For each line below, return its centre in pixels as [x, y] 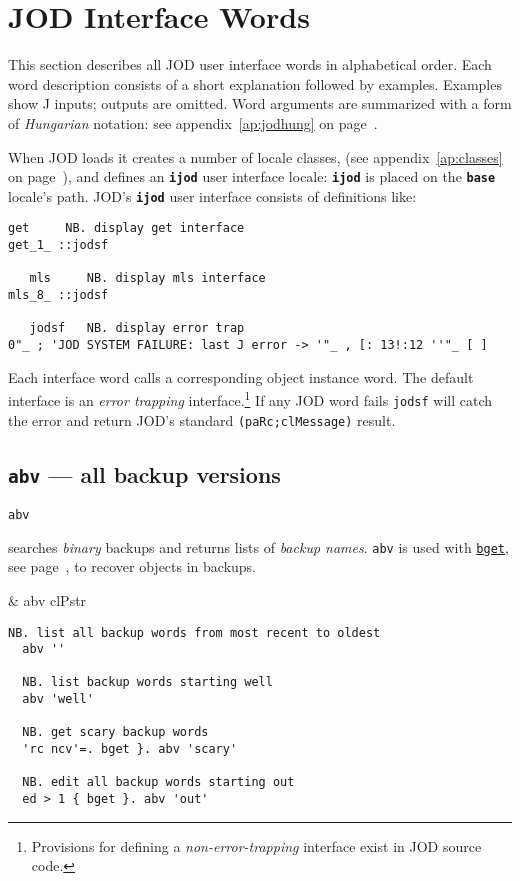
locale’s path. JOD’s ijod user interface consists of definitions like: [212, 195]
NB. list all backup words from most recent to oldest [194, 632]
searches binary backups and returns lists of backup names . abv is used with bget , [258, 546]
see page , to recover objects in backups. [132, 566]
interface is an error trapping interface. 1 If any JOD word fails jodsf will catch [250, 398]
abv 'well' [58, 699]
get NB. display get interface [126, 228]
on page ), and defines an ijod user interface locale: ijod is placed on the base [252, 176]
